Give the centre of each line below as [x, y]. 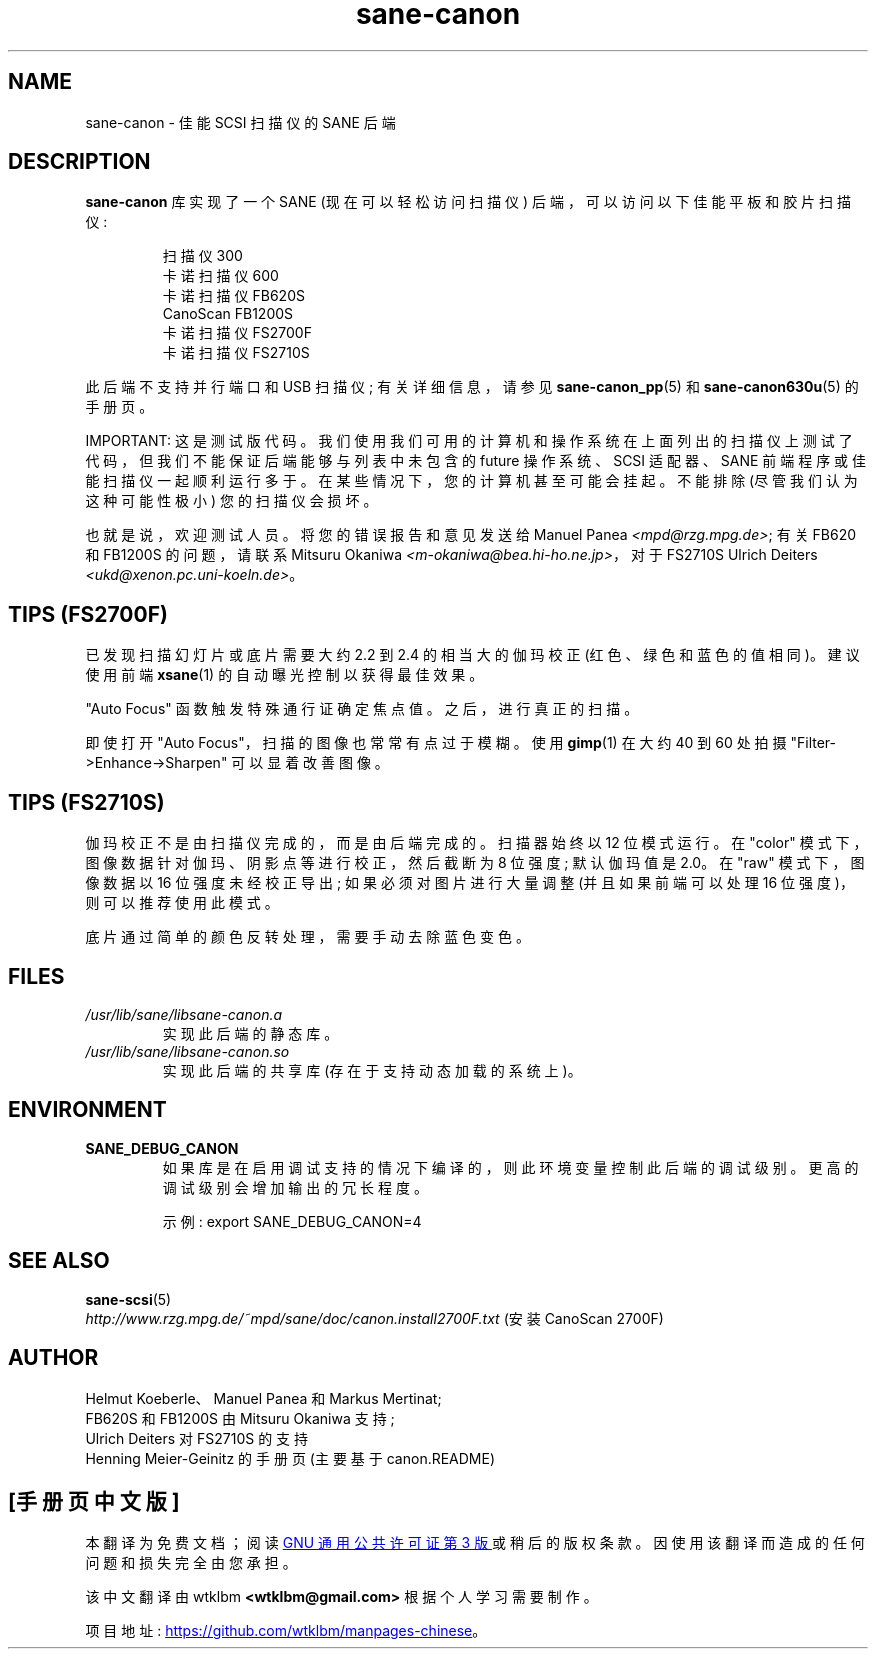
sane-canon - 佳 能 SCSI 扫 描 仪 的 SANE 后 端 [240, 122]
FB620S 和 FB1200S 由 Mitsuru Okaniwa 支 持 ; [240, 1418]
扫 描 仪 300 [202, 256]
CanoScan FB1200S [228, 314]
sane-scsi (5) [128, 1299]
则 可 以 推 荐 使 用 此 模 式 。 [182, 903]
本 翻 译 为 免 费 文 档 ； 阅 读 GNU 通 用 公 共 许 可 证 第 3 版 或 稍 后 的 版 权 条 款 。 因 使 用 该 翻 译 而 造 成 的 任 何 [475, 1543]
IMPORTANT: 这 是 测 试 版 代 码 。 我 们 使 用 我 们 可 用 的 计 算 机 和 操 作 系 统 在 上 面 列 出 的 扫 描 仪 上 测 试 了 [469, 441]
